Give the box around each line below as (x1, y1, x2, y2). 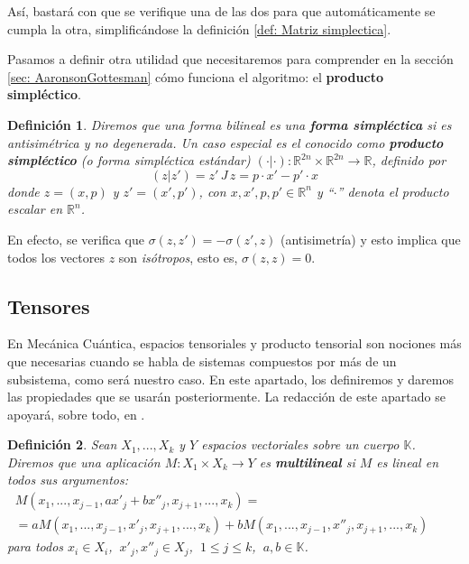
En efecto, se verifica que (7, 229, 144, 248)
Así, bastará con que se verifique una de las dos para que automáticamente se (7, 2, 436, 20)
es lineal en (376, 452, 439, 471)
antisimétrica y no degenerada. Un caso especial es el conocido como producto (7, 133, 444, 152)
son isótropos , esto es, (118, 247, 238, 266)
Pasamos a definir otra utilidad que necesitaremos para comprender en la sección (7, 50, 454, 69)
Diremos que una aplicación (7, 452, 161, 471)
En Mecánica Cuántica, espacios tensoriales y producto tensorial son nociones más (7, 334, 462, 353)
